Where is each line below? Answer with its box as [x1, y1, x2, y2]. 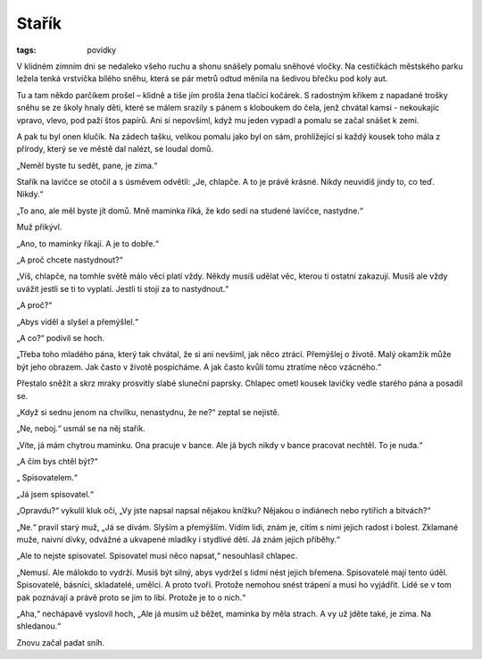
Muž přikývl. [16, 221, 62, 232]
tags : [16, 45, 37, 55]
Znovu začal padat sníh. [16, 637, 105, 647]
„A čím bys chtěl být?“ [16, 456, 98, 467]
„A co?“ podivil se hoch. [16, 332, 105, 343]
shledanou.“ [16, 621, 62, 631]
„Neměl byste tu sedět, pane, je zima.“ [16, 160, 158, 171]
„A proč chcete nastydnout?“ [16, 254, 123, 265]
